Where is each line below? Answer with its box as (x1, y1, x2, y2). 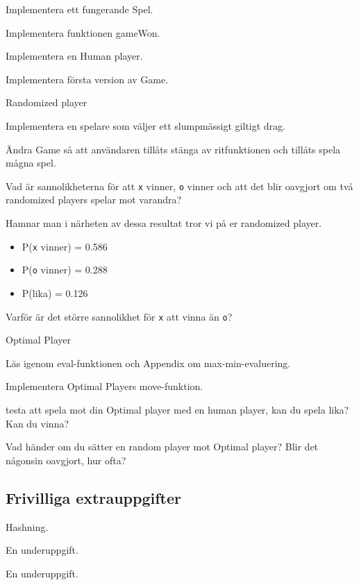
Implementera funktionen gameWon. (6, 25, 160, 40)
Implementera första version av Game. (6, 71, 169, 86)
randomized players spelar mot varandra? (6, 192, 182, 207)
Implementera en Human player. (6, 49, 143, 63)
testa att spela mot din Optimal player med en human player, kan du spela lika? (6, 402, 349, 416)
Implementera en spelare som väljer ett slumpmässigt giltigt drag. (6, 118, 286, 133)
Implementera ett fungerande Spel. (6, 2, 153, 16)
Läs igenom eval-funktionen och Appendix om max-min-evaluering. (6, 355, 291, 370)
